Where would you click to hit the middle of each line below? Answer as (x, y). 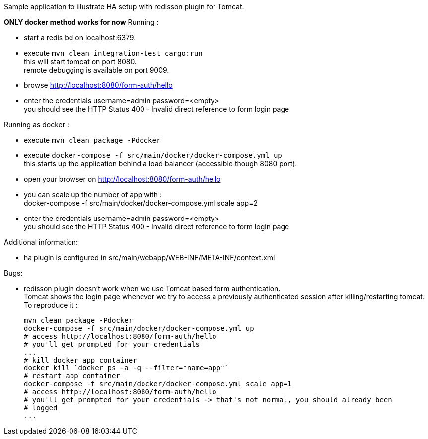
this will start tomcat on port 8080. (80, 61)
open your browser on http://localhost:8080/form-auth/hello (122, 179)
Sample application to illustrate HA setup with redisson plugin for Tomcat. (124, 7)
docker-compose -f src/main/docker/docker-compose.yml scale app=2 (141, 203)
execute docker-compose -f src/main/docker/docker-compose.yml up (153, 155)
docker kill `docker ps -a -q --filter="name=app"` (127, 368)
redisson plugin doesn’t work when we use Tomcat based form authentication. (152, 288)
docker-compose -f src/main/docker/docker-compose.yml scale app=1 (158, 384)
